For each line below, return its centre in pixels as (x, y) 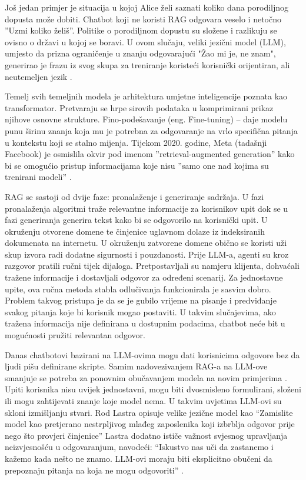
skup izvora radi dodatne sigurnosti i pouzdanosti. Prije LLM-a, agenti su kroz (147, 254)
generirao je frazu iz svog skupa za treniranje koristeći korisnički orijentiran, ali (147, 64)
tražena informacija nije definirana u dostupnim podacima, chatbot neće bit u (145, 323)
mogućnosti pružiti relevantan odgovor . (75, 335)
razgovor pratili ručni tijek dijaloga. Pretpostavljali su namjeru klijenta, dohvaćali (152, 266)
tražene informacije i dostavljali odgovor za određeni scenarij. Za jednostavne (144, 277)
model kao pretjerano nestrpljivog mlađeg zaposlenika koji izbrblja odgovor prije (150, 424)
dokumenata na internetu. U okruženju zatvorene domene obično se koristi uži (146, 243)
